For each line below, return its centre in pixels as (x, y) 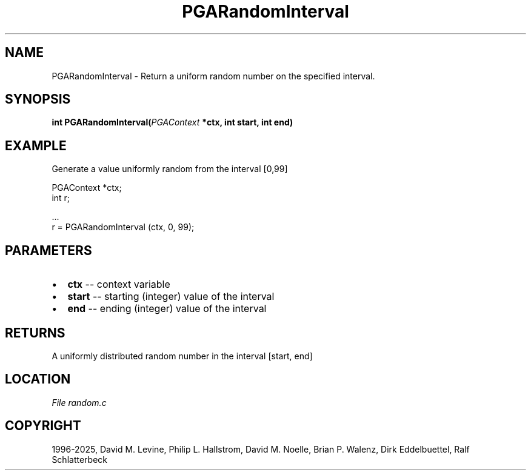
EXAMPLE (36, 145)
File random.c (79, 402)
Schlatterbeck (79, 459)
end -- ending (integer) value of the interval (167, 309)
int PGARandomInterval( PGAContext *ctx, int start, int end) (172, 122)
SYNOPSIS (38, 99)
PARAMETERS (48, 250)
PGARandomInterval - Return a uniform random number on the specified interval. (213, 76)
